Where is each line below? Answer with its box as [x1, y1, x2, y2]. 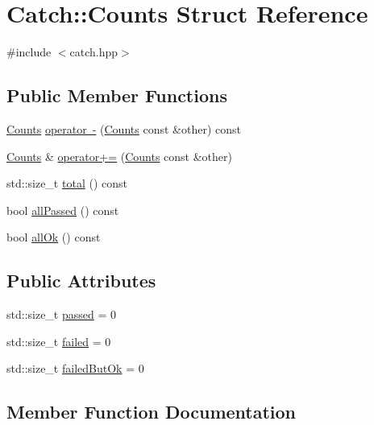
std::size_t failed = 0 [6, 332, 111, 349]
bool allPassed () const [6, 201, 119, 218]
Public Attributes [6, 268, 156, 293]
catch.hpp [69, 43, 118, 60]
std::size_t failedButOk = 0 [6, 360, 144, 377]
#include [6, 43, 52, 60]
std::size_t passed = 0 [6, 306, 117, 323]
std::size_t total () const [6, 175, 127, 192]
